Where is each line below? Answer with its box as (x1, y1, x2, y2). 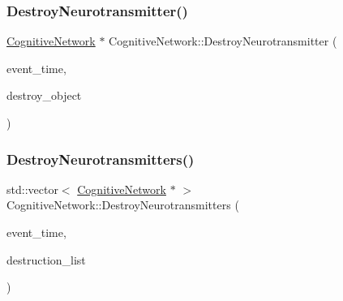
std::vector (6, 180, 58, 197)
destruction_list (6, 251, 86, 268)
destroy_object (6, 87, 82, 104)
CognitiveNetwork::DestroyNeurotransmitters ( (6, 196, 239, 213)
